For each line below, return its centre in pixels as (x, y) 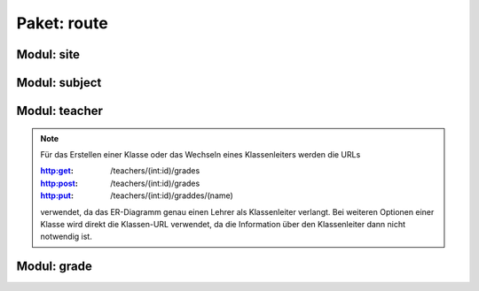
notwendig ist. (66, 237)
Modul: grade (54, 267)
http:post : (59, 183)
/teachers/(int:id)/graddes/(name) (172, 195)
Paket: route (62, 23)
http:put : (57, 195)
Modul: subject (59, 83)
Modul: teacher (60, 111)
